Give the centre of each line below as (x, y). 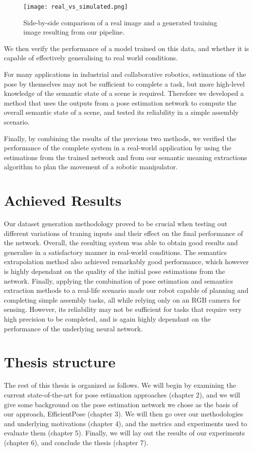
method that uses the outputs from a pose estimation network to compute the (120, 102)
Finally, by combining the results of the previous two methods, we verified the (120, 138)
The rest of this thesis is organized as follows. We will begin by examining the (120, 385)
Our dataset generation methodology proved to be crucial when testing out (116, 224)
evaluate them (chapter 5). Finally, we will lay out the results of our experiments (125, 433)
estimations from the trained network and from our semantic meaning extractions (126, 157)
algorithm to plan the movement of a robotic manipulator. (91, 167)
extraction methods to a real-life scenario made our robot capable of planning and (126, 290)
